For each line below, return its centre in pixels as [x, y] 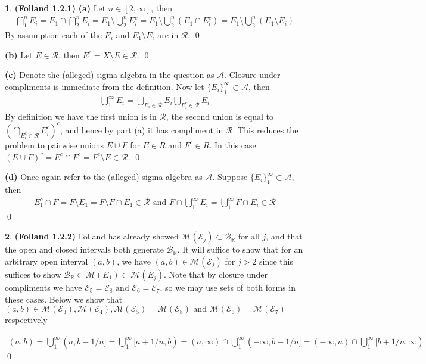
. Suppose [230, 177]
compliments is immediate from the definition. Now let [105, 86]
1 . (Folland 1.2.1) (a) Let [55, 8]
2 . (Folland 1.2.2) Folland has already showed [92, 236]
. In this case [233, 144]
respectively [26, 320]
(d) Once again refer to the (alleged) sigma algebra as [104, 177]
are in [168, 34]
